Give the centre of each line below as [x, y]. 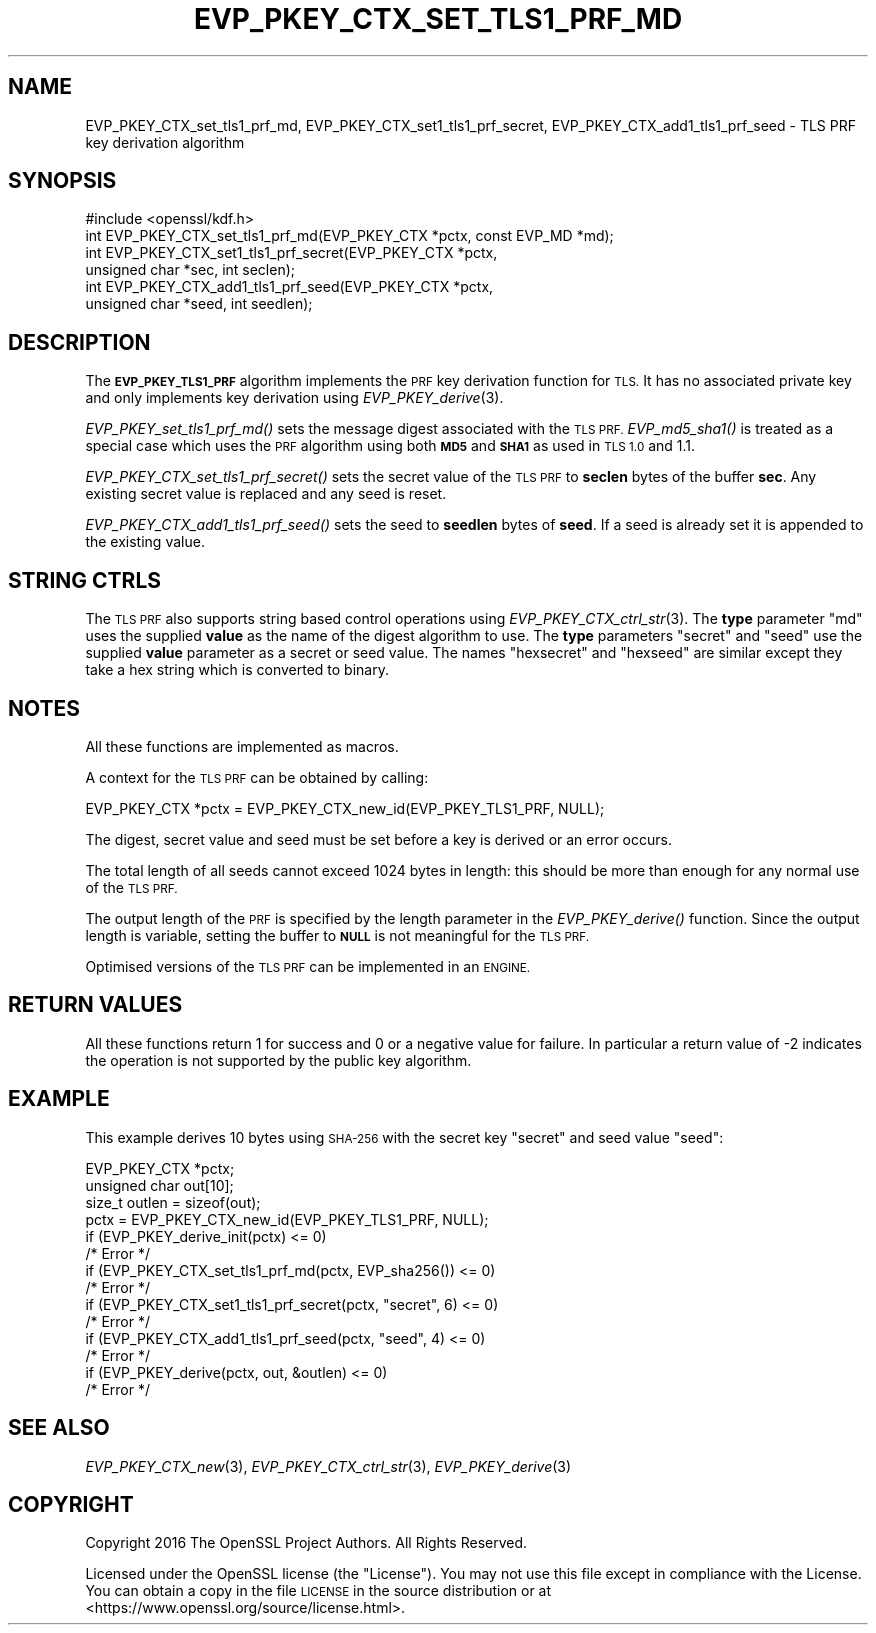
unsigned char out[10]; [159, 1185]
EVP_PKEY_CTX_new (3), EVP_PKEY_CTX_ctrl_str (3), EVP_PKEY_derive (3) [328, 1466]
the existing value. [145, 542]
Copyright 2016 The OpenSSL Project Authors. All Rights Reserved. [306, 1543]
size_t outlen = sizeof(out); [173, 1202]
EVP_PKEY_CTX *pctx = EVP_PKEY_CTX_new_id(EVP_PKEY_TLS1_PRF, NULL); [345, 808]
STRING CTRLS [85, 580]
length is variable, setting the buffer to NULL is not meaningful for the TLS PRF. [337, 935]
